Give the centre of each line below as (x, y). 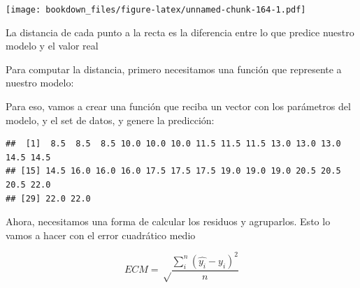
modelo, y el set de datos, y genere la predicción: (110, 120)
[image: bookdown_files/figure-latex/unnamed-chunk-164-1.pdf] (156, 10)
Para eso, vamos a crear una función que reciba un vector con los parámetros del (178, 106)
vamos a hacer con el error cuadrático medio (101, 235)
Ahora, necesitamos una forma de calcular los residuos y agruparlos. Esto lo (168, 221)
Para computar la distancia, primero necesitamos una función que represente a (174, 69)
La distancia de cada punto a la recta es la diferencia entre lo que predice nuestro (180, 32)
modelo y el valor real (52, 46)
